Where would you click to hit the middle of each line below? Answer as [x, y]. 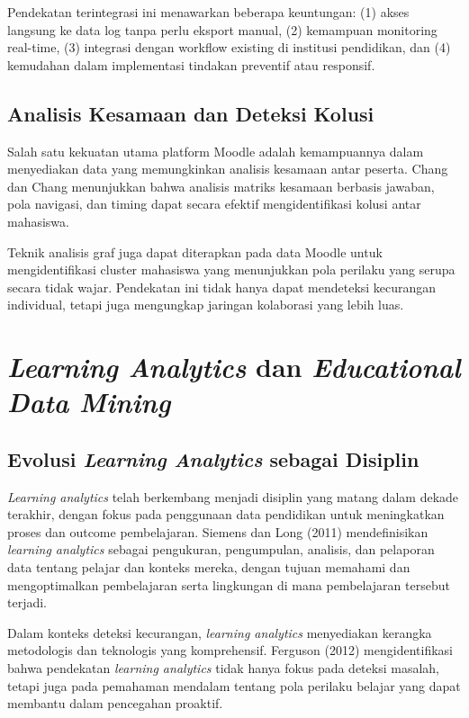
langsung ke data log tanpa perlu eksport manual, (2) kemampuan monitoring [222, 29]
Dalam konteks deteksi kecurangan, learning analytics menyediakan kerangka [220, 632]
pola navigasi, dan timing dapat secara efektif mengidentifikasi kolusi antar [214, 204]
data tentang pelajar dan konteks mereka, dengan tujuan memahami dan [209, 567]
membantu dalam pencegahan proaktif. [115, 703]
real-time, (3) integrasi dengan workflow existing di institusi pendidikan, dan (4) [229, 47]
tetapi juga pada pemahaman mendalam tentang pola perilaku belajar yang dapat [234, 685]
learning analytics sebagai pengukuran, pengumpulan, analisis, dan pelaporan [221, 549]
